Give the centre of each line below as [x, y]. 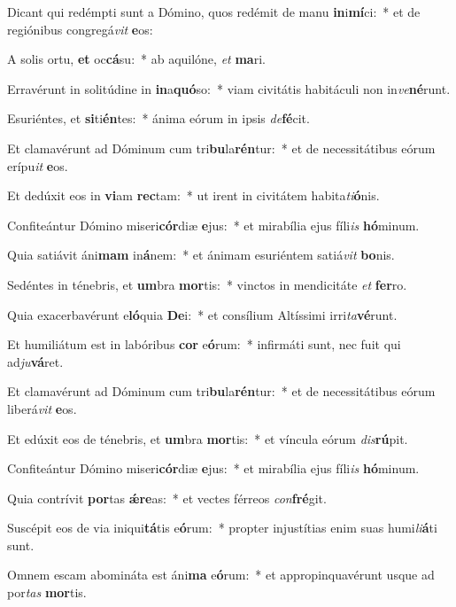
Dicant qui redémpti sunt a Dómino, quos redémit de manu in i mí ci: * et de [214, 12]
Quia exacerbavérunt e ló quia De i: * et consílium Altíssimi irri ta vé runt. [202, 314]
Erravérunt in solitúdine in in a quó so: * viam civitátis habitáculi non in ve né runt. [229, 88]
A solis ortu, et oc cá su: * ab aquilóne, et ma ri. [136, 59]
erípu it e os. [38, 165]
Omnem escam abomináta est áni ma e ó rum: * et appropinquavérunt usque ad [221, 575]
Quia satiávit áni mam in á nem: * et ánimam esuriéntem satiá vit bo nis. [201, 255]
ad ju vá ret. [35, 361]
